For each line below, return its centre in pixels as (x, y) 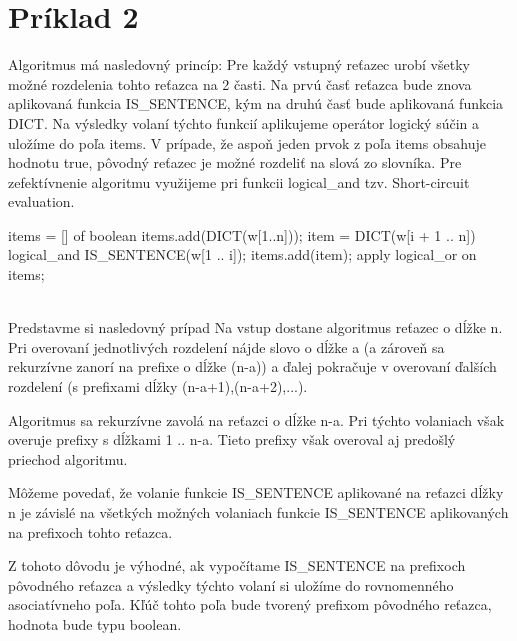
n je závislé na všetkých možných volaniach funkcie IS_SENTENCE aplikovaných (258, 512)
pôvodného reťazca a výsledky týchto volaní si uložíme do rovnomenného (231, 584)
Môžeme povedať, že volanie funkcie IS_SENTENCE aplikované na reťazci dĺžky (256, 492)
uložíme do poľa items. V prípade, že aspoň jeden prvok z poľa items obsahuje (247, 142)
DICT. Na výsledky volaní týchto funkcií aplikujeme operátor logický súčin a (244, 122)
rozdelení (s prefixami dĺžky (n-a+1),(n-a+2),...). (158, 386)
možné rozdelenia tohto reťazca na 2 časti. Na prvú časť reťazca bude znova (240, 83)
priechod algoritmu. (68, 458)
